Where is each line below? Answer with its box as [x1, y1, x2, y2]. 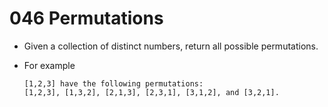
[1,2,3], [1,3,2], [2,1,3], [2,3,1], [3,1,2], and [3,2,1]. [23, 87, 280, 97]
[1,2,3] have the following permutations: [23, 78, 204, 89]
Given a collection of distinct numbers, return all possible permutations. [23, 40, 319, 52]
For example [23, 59, 76, 71]
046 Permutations [9, 7, 164, 30]
